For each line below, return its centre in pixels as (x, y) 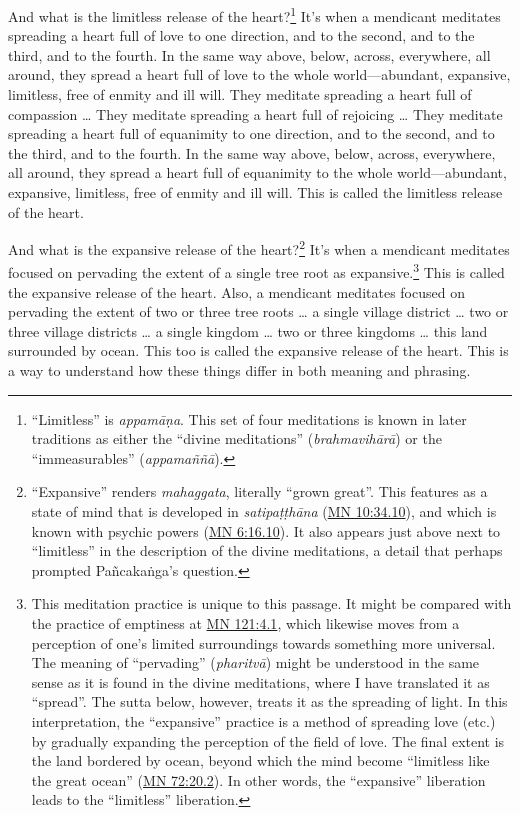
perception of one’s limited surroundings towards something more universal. (263, 642)
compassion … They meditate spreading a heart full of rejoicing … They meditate (255, 113)
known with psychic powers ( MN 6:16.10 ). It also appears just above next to (266, 530)
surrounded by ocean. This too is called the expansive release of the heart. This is (258, 350)
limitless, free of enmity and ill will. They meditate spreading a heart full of (240, 94)
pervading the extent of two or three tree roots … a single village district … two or (258, 311)
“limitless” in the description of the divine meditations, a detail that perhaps (267, 550)
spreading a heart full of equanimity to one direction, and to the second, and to (251, 133)
